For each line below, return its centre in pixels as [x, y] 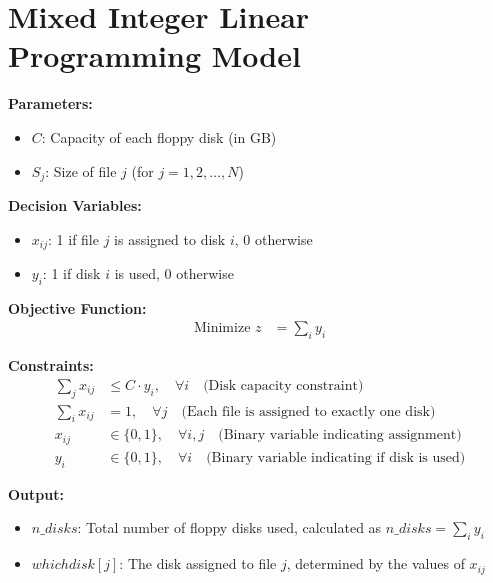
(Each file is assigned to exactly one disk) [308, 411]
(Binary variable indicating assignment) [340, 435]
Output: [36, 493]
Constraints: [51, 365]
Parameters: [50, 103]
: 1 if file [73, 238]
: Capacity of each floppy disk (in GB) [159, 136]
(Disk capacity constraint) [283, 385]
